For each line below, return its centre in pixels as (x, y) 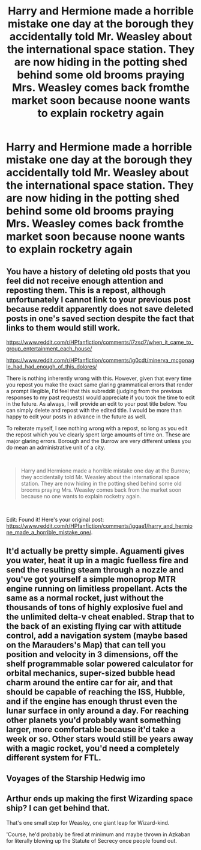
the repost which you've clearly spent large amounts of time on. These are (98, 435)
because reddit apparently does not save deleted (100, 309)
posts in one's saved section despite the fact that (100, 318)
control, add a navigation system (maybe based (97, 636)
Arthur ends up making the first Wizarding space (100, 799)
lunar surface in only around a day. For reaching (97, 711)
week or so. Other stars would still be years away (100, 739)
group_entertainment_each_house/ (49, 349)
